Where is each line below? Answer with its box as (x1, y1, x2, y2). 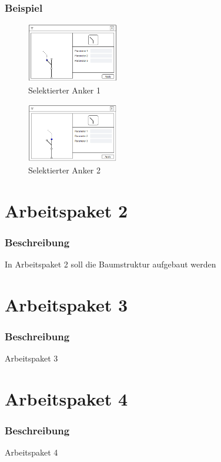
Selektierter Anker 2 (28, 163, 101, 176)
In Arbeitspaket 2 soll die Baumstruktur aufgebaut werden (5, 257, 216, 270)
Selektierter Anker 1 (28, 84, 101, 96)
